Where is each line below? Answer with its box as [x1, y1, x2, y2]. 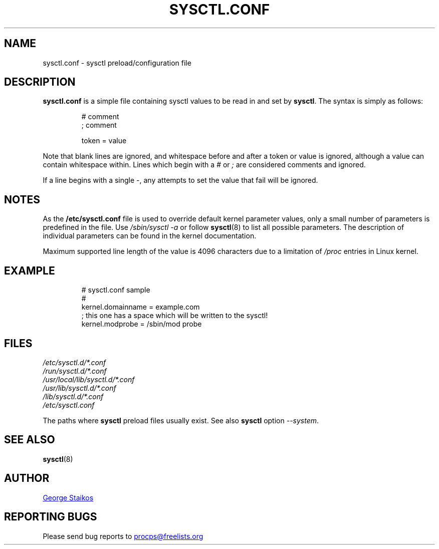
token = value [81, 136, 127, 145]
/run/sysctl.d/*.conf [43, 366, 107, 375]
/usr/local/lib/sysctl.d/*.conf [43, 375, 135, 384]
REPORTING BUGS [4, 510, 97, 523]
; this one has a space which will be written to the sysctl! [81, 311, 268, 320]
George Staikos [43, 493, 94, 502]
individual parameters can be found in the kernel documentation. [43, 231, 257, 240]
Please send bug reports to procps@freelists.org [43, 531, 203, 540]
